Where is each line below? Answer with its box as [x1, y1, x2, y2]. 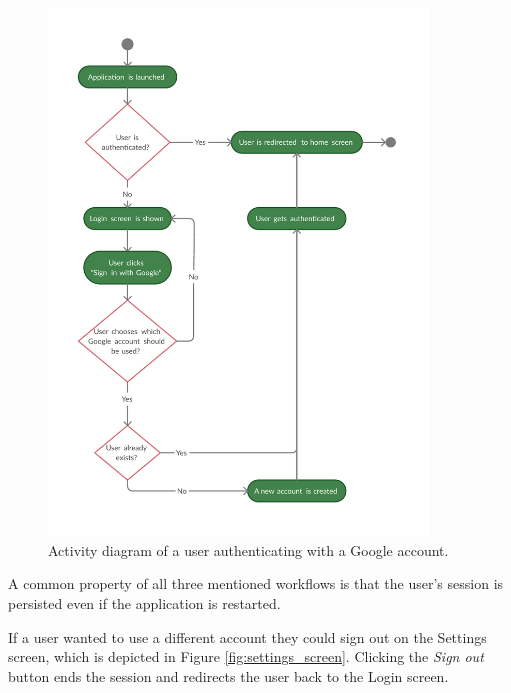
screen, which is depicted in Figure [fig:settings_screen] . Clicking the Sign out [8, 646, 484, 667]
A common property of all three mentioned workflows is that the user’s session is [8, 573, 504, 594]
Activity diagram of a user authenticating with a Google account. [48, 539, 449, 560]
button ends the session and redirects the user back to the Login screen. [8, 665, 449, 686]
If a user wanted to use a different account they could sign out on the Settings [8, 626, 487, 647]
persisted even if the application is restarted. [8, 593, 281, 614]
